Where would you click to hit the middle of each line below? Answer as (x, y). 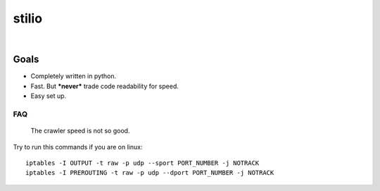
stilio (27, 18)
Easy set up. (49, 96)
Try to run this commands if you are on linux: (78, 147)
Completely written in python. (74, 76)
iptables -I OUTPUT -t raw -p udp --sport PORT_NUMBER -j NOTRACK (142, 163)
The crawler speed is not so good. (80, 131)
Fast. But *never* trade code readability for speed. (105, 86)
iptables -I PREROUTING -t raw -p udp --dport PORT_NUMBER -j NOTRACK (150, 173)
